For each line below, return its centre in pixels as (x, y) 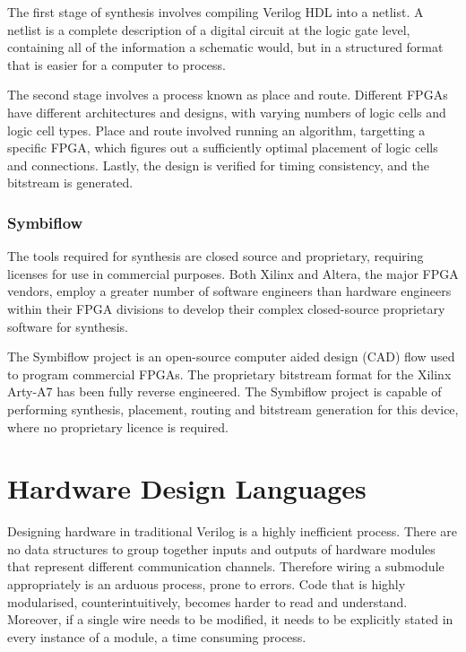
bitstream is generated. (70, 183)
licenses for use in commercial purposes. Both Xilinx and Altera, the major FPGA (233, 273)
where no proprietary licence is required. (118, 426)
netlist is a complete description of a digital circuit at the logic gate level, (209, 29)
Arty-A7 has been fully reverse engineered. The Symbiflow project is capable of (224, 391)
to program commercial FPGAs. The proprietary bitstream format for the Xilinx (229, 374)
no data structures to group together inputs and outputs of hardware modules (221, 548)
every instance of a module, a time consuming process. (157, 636)
